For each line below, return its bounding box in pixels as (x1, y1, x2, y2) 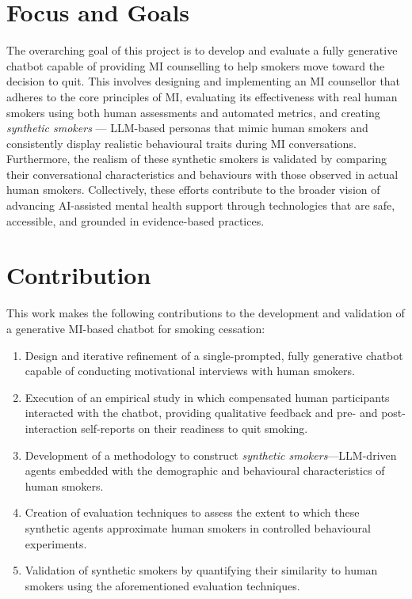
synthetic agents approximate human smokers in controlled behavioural (25, 519, 371, 536)
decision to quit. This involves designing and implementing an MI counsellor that (6, 73, 401, 89)
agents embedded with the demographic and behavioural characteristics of (25, 462, 385, 479)
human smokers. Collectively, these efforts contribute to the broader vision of (6, 181, 380, 198)
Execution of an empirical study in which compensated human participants (25, 389, 390, 405)
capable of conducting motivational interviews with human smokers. (25, 362, 355, 379)
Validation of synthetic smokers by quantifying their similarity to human (25, 562, 378, 578)
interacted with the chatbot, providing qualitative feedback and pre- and (25, 404, 378, 421)
